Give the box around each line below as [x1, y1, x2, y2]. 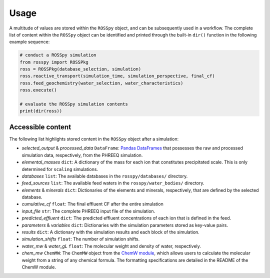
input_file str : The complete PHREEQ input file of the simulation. [21, 208, 155, 214]
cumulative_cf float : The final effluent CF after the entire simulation [21, 201, 163, 207]
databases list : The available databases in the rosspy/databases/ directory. [21, 173, 188, 179]
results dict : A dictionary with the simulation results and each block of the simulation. [21, 229, 199, 235]
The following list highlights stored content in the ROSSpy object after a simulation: [9, 135, 179, 142]
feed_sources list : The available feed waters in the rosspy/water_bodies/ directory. [21, 180, 204, 186]
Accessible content [9, 122, 71, 131]
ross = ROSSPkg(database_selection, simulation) [19, 66, 141, 72]
